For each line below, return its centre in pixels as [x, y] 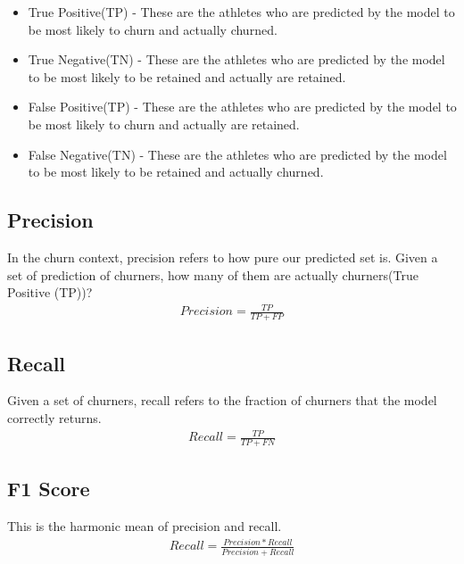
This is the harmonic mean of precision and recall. [145, 526]
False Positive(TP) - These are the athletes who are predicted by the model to [242, 107]
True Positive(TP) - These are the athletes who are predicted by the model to [241, 12]
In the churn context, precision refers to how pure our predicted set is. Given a [223, 257]
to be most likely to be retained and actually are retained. [187, 76]
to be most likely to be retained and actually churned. [176, 172]
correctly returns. [54, 417]
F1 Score [49, 489]
